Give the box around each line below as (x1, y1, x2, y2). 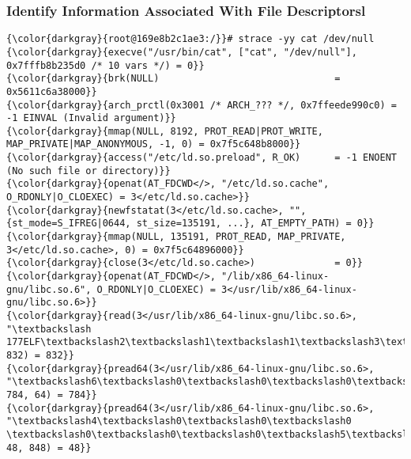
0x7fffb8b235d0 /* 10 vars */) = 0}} (6, 59, 205, 71)
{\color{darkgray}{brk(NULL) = (6, 73, 341, 85)
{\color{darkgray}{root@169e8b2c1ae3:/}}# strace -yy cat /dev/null (6, 33, 375, 45)
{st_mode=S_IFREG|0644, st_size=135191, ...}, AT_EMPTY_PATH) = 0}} (6, 218, 375, 229)
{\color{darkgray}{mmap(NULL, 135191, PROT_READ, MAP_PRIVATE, (6, 231, 346, 243)
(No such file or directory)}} (6, 165, 171, 176)
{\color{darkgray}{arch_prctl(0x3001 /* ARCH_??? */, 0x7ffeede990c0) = (6, 99, 397, 111)
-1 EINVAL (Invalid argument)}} (6, 112, 176, 124)
